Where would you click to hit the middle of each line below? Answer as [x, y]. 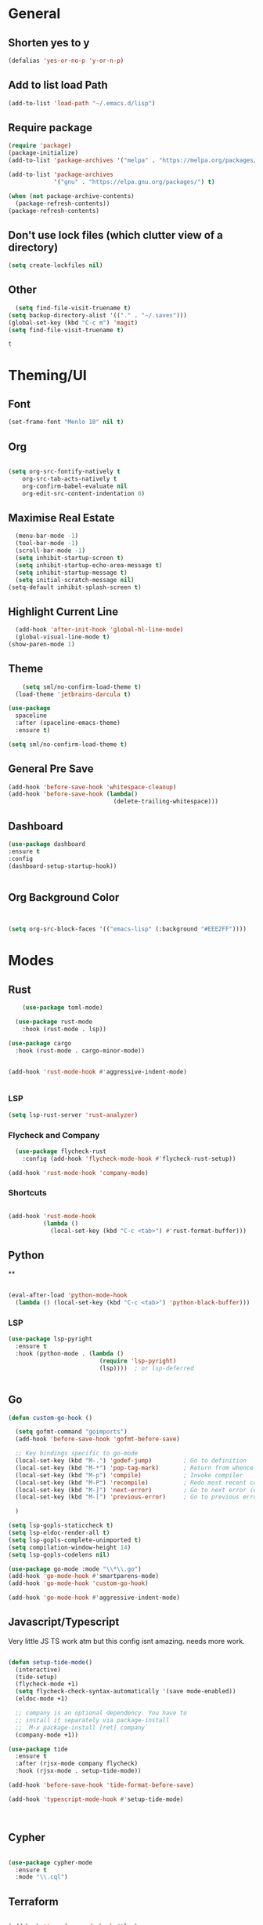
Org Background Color [64, 897]
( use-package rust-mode [54, 1022]
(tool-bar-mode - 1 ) [47, 543]
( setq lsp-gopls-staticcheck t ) [61, 1526]
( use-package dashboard [47, 844]
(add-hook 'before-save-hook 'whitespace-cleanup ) [92, 787]
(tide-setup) [36, 1677]
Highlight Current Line [63, 611]
